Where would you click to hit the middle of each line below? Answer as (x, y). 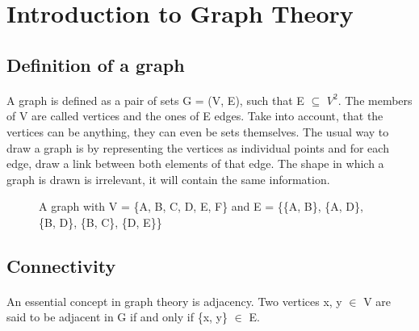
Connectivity (61, 265)
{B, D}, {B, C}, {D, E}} (101, 222)
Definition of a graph (96, 64)
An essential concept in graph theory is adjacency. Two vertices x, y (174, 301)
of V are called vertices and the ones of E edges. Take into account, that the (195, 116)
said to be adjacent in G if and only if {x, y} (117, 317)
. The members (375, 100)
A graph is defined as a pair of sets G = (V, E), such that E (155, 100)
